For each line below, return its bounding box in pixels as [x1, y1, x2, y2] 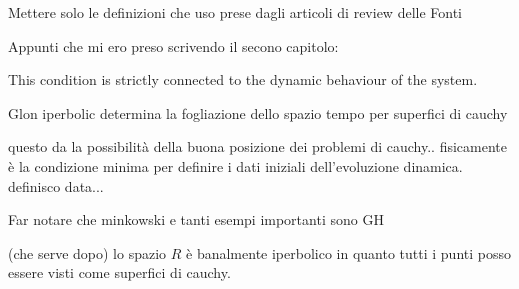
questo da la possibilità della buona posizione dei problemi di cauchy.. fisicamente [8, 136, 507, 157]
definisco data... [8, 175, 104, 196]
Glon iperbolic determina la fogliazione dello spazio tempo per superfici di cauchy [8, 102, 508, 123]
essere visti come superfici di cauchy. [8, 262, 231, 283]
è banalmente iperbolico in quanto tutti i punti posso [186, 242, 511, 263]
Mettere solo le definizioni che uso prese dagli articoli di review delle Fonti [8, 2, 463, 22]
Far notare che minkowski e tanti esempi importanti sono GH [8, 209, 384, 230]
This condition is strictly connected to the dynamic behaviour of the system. [8, 69, 478, 90]
